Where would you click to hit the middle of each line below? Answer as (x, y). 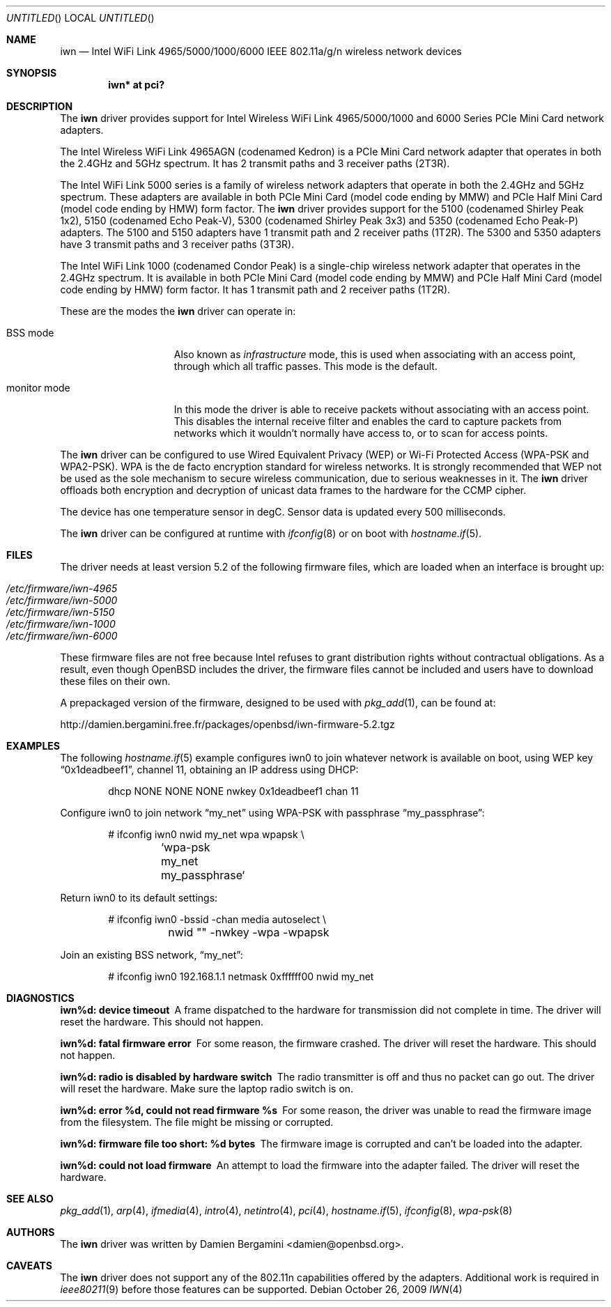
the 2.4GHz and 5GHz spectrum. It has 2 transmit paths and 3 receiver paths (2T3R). (255, 163)
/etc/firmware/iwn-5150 (61, 612)
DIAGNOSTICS (40, 998)
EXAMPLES (33, 746)
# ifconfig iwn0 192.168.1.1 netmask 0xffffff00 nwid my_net (241, 976)
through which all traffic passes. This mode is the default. (305, 366)
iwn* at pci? (137, 85)
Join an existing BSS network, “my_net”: (152, 955)
